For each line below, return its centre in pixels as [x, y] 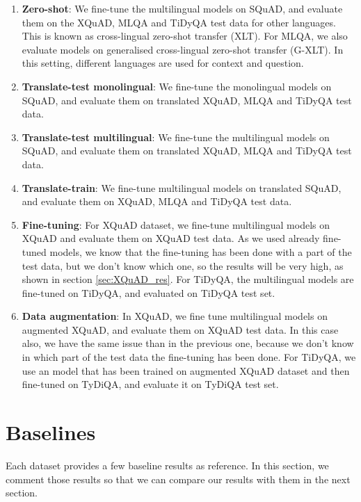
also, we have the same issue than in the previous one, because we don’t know [188, 343]
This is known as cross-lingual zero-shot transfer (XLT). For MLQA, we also [185, 36]
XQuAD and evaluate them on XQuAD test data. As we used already [171, 238]
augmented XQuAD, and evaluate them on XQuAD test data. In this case [180, 329]
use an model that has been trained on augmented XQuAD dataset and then [186, 370]
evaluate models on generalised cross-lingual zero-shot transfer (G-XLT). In [183, 49]
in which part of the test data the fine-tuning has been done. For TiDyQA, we [189, 357]
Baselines [51, 432]
